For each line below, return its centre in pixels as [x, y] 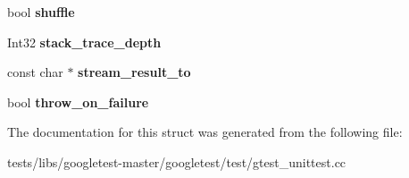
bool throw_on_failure [78, 102]
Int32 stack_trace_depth [84, 42]
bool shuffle [41, 12]
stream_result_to [134, 72]
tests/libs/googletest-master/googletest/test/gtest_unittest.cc [177, 161]
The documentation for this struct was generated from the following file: [205, 132]
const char [35, 72]
